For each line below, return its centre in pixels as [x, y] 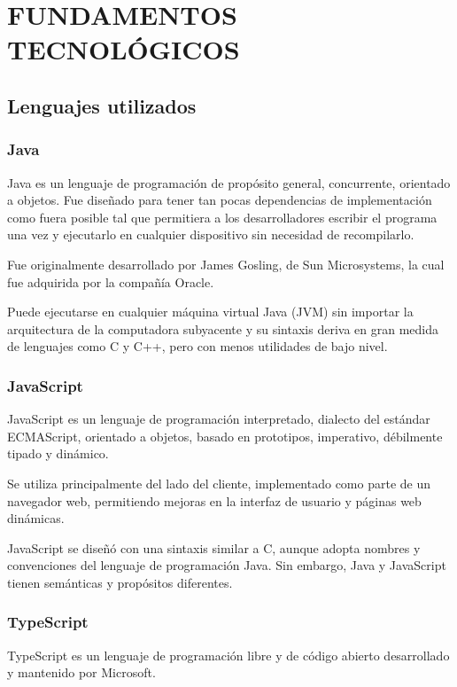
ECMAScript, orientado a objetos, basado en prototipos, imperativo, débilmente [225, 436]
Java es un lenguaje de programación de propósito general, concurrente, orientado [229, 182]
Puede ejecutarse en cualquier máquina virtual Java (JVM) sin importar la [210, 312]
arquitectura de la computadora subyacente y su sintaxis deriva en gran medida [223, 328]
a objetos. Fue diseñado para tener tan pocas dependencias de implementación [220, 200]
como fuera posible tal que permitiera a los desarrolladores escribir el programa [222, 217]
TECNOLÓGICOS [124, 49]
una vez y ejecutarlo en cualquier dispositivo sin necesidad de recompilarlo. [211, 234]
